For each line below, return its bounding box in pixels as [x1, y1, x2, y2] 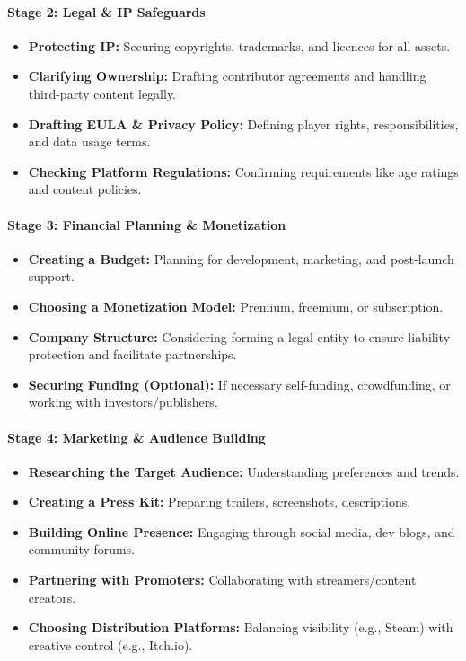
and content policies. [28, 180, 142, 198]
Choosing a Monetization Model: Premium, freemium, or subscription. [28, 296, 444, 315]
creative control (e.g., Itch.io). [28, 635, 193, 654]
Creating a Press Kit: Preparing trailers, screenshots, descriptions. [28, 492, 411, 511]
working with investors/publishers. [28, 392, 218, 411]
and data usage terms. [28, 132, 151, 151]
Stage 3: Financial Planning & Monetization [7, 215, 286, 234]
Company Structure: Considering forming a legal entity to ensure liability [28, 327, 451, 346]
